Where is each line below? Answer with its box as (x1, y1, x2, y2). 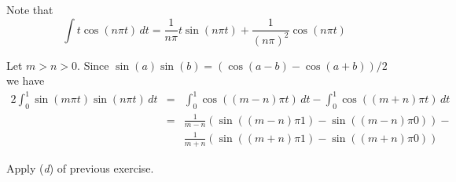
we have (6, 72, 45, 89)
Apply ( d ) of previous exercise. (6, 159, 154, 176)
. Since (77, 56, 109, 73)
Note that (6, 2, 53, 17)
